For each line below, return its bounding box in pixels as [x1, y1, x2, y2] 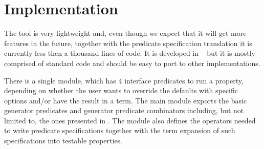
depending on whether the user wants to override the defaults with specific [4, 85, 238, 96]
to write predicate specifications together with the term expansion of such [4, 125, 235, 136]
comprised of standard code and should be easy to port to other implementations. [4, 57, 260, 68]
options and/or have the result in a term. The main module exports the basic [4, 95, 247, 105]
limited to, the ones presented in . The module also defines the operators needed [4, 115, 256, 125]
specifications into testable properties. [4, 135, 122, 146]
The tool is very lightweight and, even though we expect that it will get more [4, 28, 247, 38]
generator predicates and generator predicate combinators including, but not [4, 105, 244, 116]
